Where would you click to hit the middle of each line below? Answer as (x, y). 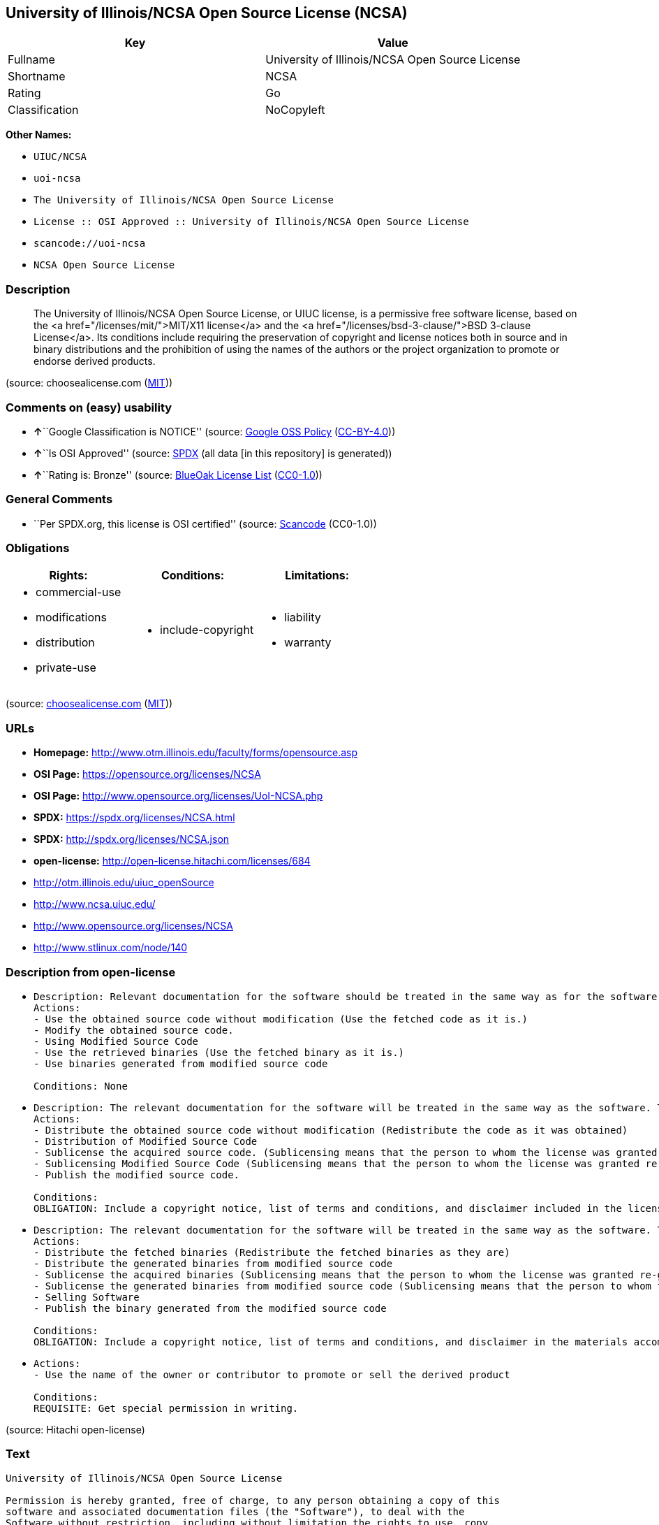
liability (303, 617)
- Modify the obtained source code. (134, 1030)
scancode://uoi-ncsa (90, 244)
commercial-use (79, 592)
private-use (66, 668)
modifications (71, 617)
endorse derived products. (95, 361)
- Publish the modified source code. (137, 1175)
